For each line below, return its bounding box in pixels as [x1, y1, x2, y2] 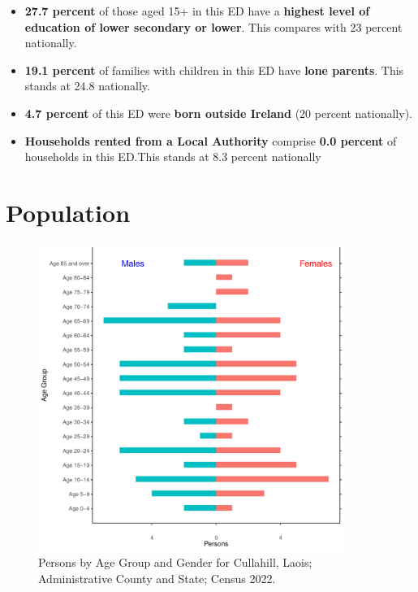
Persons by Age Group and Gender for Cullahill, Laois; [38, 554, 312, 571]
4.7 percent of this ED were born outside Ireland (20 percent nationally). [24, 104, 412, 121]
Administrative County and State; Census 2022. [38, 570, 276, 586]
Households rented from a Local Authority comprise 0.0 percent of [24, 132, 397, 149]
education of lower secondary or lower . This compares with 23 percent [24, 18, 403, 35]
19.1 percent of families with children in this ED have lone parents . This [24, 61, 404, 78]
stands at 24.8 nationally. [24, 77, 150, 94]
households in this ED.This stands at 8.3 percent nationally [24, 148, 321, 165]
